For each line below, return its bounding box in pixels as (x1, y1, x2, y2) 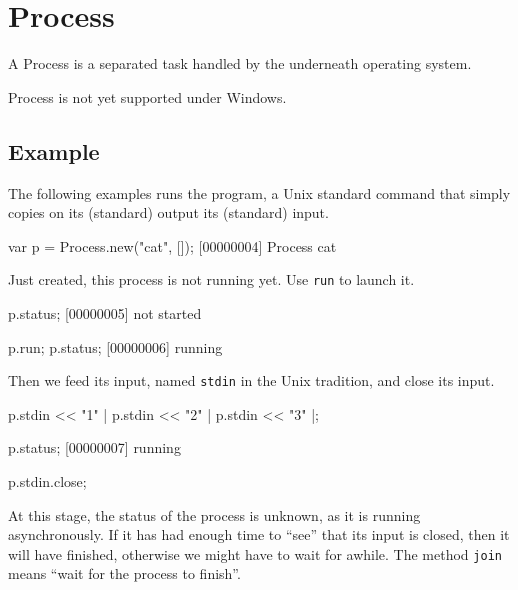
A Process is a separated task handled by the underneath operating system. (8, 53, 472, 74)
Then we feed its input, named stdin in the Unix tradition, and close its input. (8, 370, 495, 391)
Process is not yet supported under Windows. (8, 86, 287, 107)
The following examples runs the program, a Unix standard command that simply (8, 182, 511, 203)
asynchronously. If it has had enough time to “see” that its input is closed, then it (8, 524, 510, 545)
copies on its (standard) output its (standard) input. (8, 202, 329, 223)
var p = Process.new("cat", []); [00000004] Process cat (8, 235, 337, 256)
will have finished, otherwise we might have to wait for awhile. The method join (8, 543, 502, 564)
